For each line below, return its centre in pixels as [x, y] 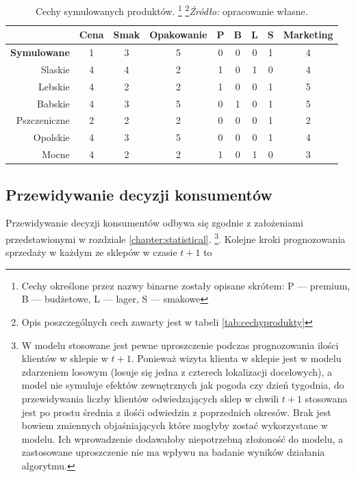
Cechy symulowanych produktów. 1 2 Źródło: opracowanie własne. [171, 10]
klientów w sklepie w [65, 358]
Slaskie [55, 69]
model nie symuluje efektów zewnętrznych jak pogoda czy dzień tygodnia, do [183, 385]
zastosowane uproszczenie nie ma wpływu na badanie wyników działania [173, 452]
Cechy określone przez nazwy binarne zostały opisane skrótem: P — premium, [186, 285]
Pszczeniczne [43, 120]
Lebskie [54, 86]
